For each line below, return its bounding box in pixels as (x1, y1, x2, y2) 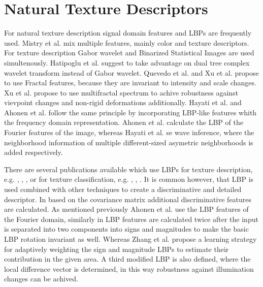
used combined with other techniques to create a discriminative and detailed (4, 184, 242, 195)
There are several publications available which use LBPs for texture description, (4, 164, 253, 174)
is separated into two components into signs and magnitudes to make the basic (4, 224, 249, 234)
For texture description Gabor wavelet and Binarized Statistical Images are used (4, 47, 254, 58)
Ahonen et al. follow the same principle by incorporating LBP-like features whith (4, 107, 257, 117)
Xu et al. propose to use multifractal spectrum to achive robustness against (4, 87, 239, 98)
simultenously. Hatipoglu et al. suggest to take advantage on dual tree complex (4, 57, 250, 68)
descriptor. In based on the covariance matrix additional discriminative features (4, 194, 252, 204)
